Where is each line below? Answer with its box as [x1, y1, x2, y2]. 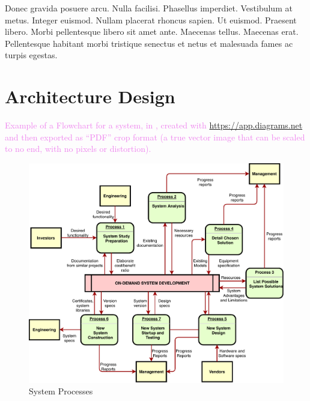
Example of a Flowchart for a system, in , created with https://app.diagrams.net [5, 119, 303, 131]
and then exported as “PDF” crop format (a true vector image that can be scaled [5, 130, 305, 143]
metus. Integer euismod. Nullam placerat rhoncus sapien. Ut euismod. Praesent [5, 13, 297, 26]
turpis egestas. [5, 49, 58, 61]
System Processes [29, 385, 93, 397]
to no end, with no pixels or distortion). [5, 142, 151, 155]
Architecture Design [5, 84, 175, 109]
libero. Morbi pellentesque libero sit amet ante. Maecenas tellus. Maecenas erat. [5, 25, 299, 38]
